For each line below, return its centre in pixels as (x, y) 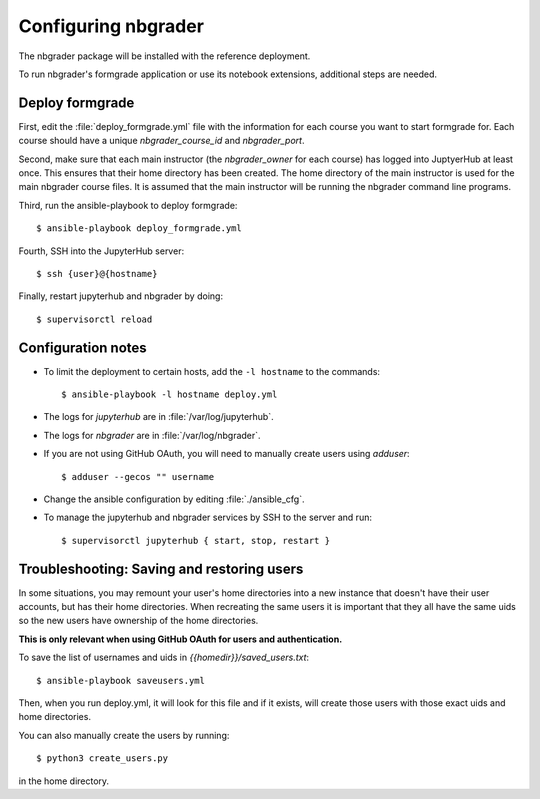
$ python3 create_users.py (102, 758)
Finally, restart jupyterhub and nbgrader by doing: (121, 296)
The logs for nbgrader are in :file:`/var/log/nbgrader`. (152, 435)
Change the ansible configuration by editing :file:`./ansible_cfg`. (174, 499)
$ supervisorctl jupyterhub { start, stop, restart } (195, 540)
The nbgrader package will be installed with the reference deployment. (164, 56)
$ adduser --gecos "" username (138, 476)
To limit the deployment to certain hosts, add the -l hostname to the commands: (211, 371)
